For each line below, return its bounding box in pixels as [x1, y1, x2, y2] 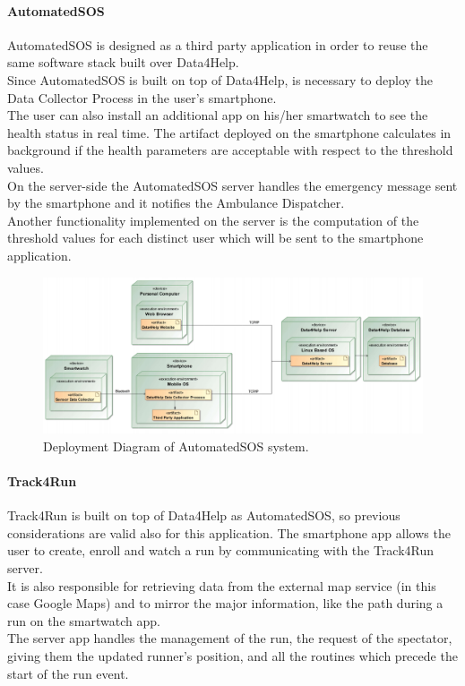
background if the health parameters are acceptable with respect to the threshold [7, 141, 453, 159]
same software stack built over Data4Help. [7, 53, 239, 72]
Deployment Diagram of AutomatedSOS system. [43, 436, 309, 455]
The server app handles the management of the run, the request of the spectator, [7, 629, 452, 647]
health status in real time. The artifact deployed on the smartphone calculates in [7, 123, 452, 141]
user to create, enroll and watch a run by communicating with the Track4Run [7, 541, 435, 560]
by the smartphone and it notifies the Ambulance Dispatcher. [7, 193, 345, 212]
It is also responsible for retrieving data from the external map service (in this [7, 576, 436, 595]
